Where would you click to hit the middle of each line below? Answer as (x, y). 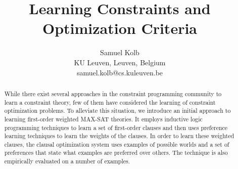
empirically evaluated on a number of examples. (67, 161)
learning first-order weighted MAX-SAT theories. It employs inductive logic (103, 119)
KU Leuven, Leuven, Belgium (120, 62)
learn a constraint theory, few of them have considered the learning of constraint (110, 102)
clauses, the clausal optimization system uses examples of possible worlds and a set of (117, 144)
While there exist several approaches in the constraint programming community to (113, 93)
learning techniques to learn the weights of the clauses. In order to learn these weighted (119, 136)
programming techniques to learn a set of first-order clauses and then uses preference (116, 127)
